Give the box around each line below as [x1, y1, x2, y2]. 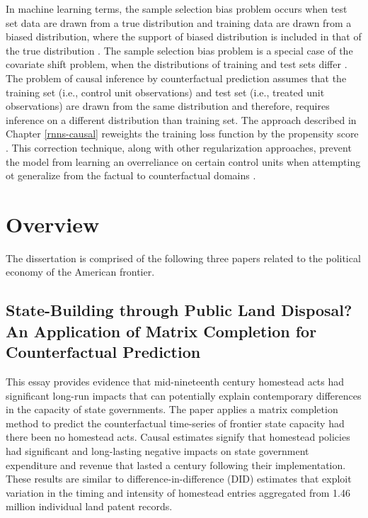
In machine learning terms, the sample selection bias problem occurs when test [6, 1, 347, 16]
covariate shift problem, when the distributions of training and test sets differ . [6, 57, 347, 72]
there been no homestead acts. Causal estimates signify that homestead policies [6, 429, 350, 444]
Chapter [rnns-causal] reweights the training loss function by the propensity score [6, 126, 359, 141]
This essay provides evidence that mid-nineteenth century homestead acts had [6, 374, 345, 389]
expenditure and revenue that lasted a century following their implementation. [6, 457, 346, 472]
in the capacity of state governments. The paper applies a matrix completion [6, 402, 338, 417]
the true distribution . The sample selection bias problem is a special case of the [6, 43, 353, 57]
